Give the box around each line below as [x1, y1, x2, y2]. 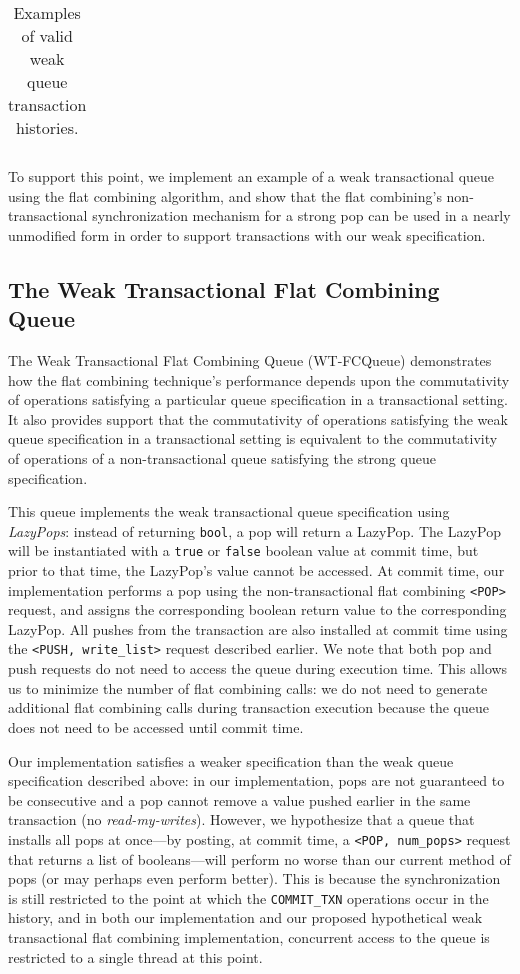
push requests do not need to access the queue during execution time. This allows [8, 658, 508, 679]
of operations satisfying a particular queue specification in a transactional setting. [8, 389, 508, 410]
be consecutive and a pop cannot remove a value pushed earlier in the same [8, 789, 471, 810]
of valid [21, 24, 73, 47]
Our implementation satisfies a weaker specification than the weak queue [8, 750, 454, 771]
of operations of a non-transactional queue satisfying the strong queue [8, 447, 436, 468]
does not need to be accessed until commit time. [8, 716, 304, 737]
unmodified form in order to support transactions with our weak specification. [8, 224, 486, 245]
